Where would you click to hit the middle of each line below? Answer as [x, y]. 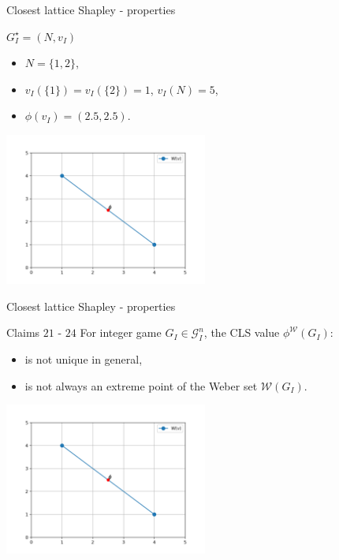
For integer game [121, 332]
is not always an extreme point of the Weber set [141, 385]
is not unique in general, [84, 358]
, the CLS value [242, 332]
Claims [23, 332]
